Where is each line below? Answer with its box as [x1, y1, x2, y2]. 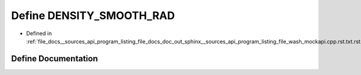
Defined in [26, 30, 52, 37]
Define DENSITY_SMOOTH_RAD [11, 9, 175, 22]
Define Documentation [11, 54, 98, 64]
